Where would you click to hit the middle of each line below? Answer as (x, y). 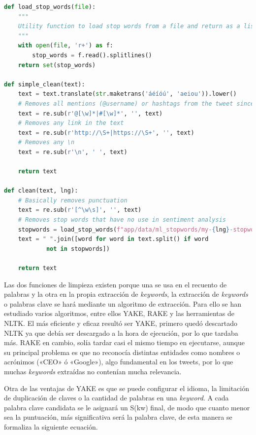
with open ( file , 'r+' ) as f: (66, 46)
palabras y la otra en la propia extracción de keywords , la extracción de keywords (126, 294)
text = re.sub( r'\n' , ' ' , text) (73, 152)
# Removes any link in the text (71, 123)
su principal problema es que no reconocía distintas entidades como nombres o (122, 352)
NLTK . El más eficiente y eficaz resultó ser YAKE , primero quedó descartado (121, 323)
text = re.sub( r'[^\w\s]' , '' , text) (80, 210)
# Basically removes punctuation (73, 200)
